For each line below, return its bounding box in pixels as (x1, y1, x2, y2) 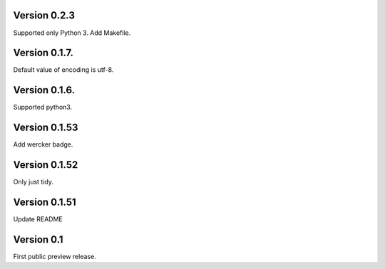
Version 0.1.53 (13, 122, 78, 134)
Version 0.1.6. (13, 84, 75, 96)
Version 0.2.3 (13, 9, 75, 21)
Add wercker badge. (13, 140, 73, 149)
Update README (13, 215, 63, 223)
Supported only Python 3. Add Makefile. (13, 28, 131, 37)
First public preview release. (13, 252, 96, 260)
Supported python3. (13, 103, 73, 112)
